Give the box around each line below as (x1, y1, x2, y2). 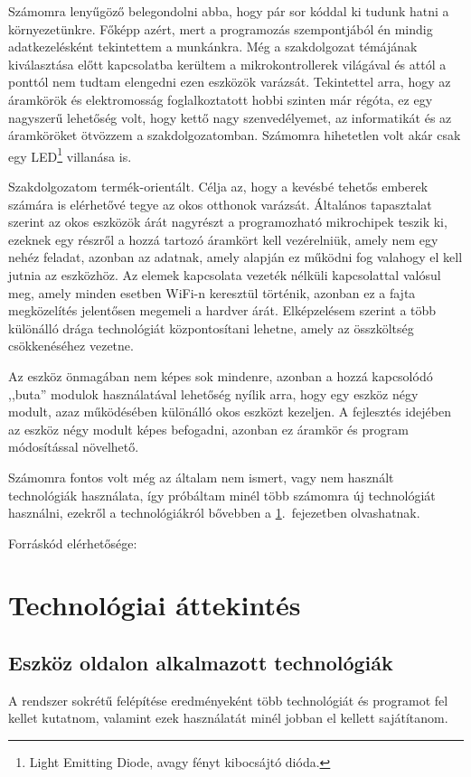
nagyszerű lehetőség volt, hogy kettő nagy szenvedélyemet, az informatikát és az (8, 108, 452, 126)
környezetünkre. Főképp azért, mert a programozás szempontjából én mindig (8, 19, 433, 38)
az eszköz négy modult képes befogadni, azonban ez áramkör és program (8, 419, 409, 438)
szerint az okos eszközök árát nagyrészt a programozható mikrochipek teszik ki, (8, 212, 447, 231)
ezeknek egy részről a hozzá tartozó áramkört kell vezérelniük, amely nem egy (8, 229, 438, 248)
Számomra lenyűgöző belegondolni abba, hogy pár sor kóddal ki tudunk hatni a (8, 2, 449, 20)
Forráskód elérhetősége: (8, 533, 137, 552)
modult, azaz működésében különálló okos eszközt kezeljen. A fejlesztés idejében (8, 402, 451, 421)
